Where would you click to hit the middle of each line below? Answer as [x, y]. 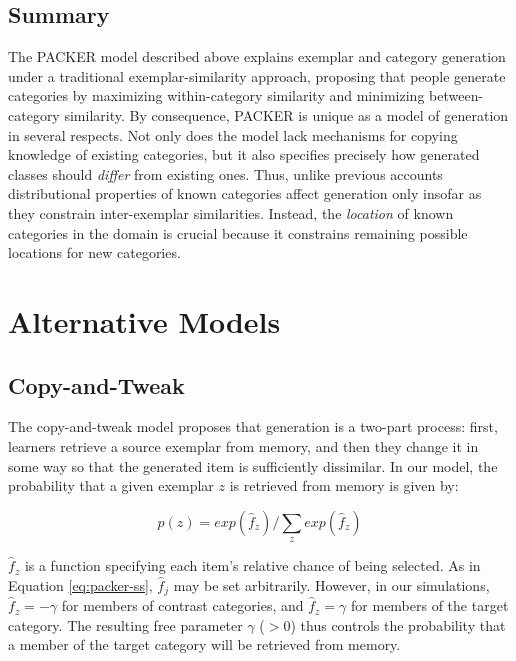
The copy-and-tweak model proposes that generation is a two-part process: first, [253, 426]
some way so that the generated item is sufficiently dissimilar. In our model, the [253, 465]
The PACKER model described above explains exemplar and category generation [257, 56]
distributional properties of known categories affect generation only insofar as [245, 193]
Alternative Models [144, 320]
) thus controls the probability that [398, 624]
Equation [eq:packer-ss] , [80, 584]
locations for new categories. [94, 252]
